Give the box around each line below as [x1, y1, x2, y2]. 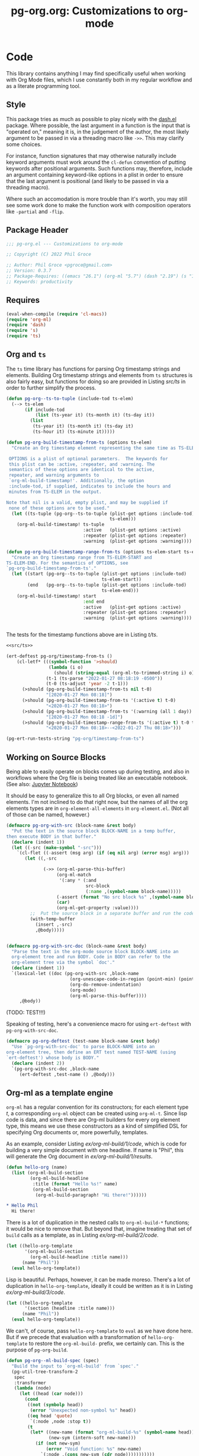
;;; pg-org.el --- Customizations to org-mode [6, 240, 123, 247]
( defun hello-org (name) [6, 1164, 68, 1170]
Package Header [6, 225, 69, 235]
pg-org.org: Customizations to [11, 4, 164, 18]
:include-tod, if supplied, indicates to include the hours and [8, 483, 171, 489]
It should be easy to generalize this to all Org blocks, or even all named [6, 792, 179, 799]
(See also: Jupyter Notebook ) [6, 781, 78, 787]
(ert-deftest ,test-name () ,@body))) [19, 1071, 115, 1077]
